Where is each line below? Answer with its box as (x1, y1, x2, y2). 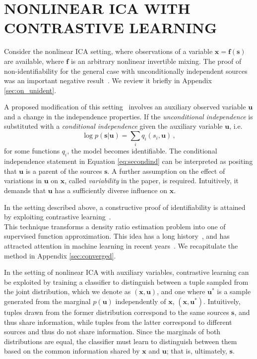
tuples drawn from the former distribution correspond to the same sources (4, 307, 229, 317)
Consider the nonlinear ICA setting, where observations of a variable (4, 46, 213, 56)
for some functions (4, 146, 60, 156)
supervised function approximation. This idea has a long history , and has (4, 231, 230, 241)
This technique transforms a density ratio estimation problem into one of (4, 221, 226, 231)
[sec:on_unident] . (4, 85, 57, 95)
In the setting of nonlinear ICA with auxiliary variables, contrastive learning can (4, 267, 249, 277)
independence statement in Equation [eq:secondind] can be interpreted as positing (4, 156, 253, 166)
